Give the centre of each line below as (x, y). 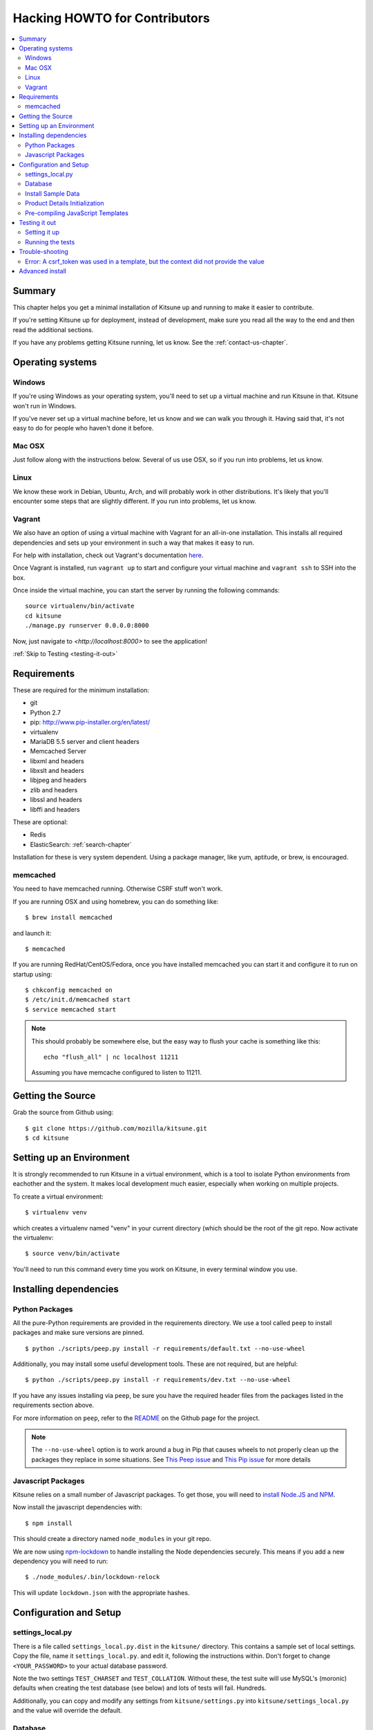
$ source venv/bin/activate (73, 1254)
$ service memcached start (71, 1009)
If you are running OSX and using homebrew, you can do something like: (116, 901)
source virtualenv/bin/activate (80, 606)
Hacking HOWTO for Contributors (111, 18)
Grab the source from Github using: (63, 1112)
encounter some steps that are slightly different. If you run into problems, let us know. (135, 501)
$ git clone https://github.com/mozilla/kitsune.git (116, 1128)
